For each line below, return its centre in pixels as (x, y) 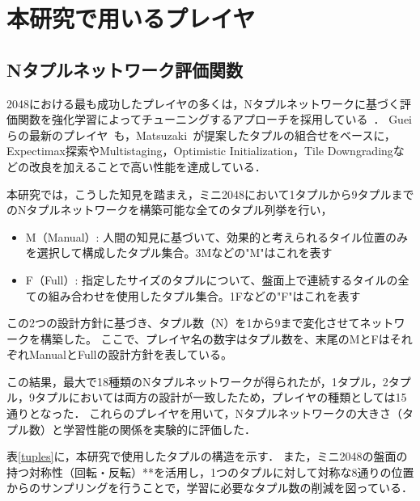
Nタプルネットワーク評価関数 (125, 69)
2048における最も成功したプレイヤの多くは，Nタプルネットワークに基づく (204, 103)
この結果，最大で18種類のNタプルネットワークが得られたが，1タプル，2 (197, 381)
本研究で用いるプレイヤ (131, 18)
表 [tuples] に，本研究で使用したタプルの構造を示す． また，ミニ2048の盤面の (207, 456)
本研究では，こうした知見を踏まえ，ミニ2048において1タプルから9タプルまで (210, 194)
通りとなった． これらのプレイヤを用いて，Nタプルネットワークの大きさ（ (204, 413)
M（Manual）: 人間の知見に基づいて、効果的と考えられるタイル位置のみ (216, 236)
